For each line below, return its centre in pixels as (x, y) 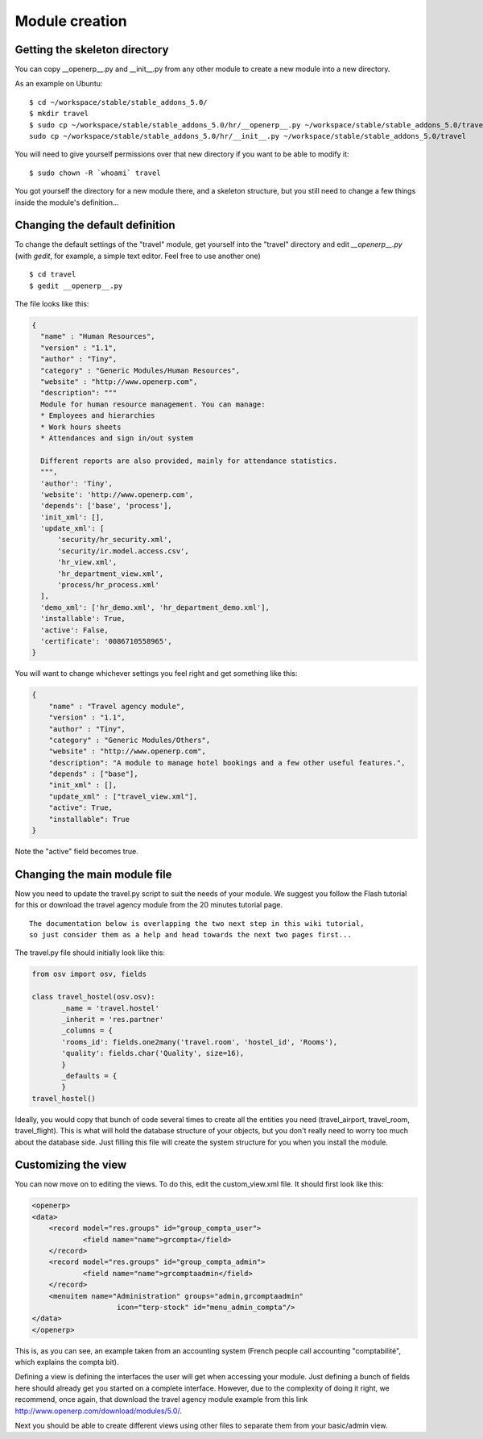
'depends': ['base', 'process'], (106, 506)
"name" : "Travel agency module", (117, 706)
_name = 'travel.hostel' (111, 1008)
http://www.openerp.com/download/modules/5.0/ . (99, 1411)
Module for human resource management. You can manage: (153, 404)
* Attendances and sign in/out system (117, 438)
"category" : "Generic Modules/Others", (130, 740)
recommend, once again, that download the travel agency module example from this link (161, 1399)
